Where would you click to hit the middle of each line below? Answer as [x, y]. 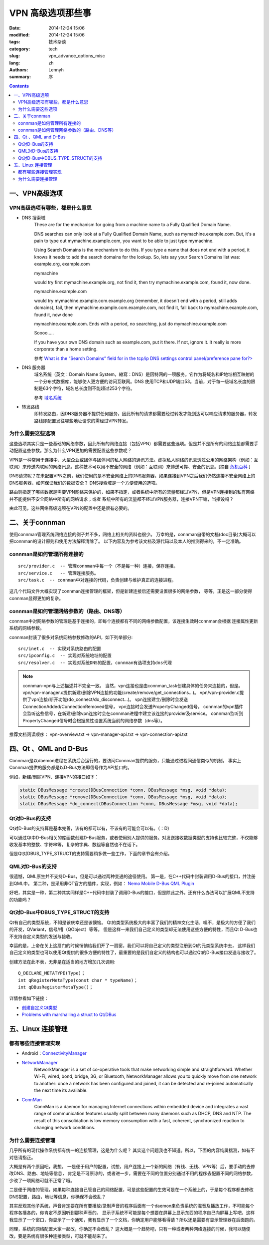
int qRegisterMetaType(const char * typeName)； [78, 980]
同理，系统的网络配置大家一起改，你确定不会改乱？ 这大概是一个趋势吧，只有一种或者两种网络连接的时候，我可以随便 [130, 1229]
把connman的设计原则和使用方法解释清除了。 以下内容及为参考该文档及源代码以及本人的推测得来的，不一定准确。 [126, 541]
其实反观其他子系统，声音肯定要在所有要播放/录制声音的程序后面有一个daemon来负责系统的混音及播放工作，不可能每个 [132, 1206]
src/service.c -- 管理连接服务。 [59, 573]
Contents [19, 86]
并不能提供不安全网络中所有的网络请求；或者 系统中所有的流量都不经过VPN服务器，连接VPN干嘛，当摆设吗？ [122, 499]
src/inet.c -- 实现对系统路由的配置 [60, 649]
